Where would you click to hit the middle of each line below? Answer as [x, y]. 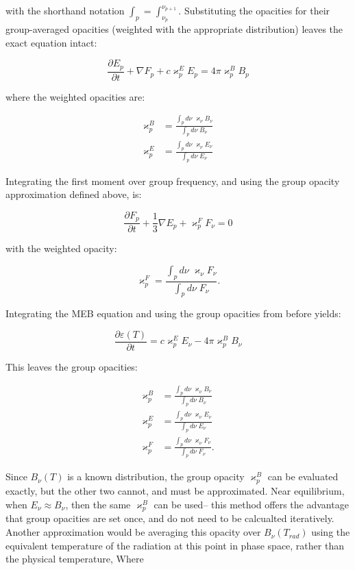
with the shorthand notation [65, 10]
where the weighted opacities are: [75, 96]
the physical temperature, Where [75, 559]
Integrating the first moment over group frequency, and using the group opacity [173, 181]
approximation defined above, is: [74, 194]
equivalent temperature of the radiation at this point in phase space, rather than [175, 545]
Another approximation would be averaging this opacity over [133, 532]
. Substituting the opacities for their [254, 10]
